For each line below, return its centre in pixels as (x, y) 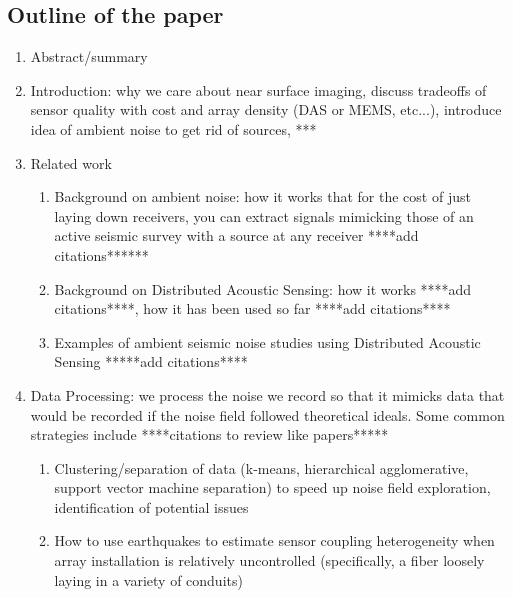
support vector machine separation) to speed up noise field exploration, (272, 487)
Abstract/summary (89, 56)
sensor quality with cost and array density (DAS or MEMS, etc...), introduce (266, 109)
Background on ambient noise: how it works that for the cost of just (262, 196)
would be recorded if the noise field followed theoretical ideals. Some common (267, 414)
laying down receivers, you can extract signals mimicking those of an (264, 215)
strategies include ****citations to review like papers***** (209, 434)
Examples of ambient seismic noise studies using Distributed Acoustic (267, 341)
